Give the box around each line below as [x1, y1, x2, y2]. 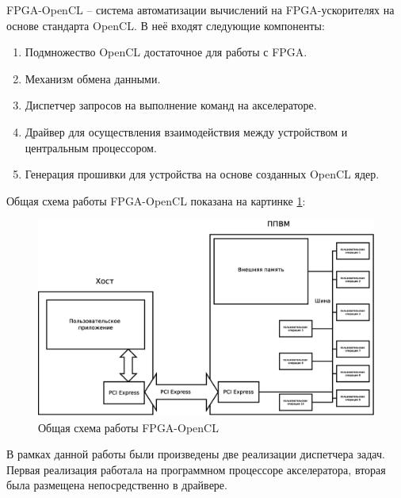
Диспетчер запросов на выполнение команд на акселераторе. [25, 97, 317, 113]
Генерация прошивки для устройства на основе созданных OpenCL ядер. [25, 166, 380, 182]
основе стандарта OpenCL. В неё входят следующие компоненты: [6, 17, 325, 33]
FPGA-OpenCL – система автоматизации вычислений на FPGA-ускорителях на [6, 2, 395, 17]
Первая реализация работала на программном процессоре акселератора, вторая [6, 461, 386, 477]
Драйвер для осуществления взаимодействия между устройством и [25, 123, 348, 140]
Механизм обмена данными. [25, 70, 161, 86]
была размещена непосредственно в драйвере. [6, 477, 227, 493]
